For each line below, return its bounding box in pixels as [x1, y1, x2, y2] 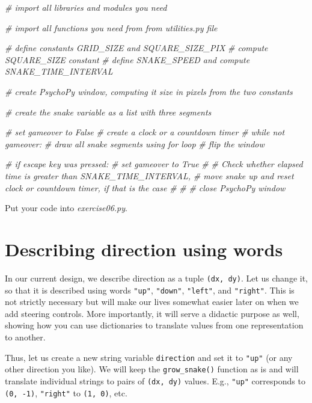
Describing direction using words [5, 236, 283, 261]
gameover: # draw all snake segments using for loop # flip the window [5, 137, 265, 150]
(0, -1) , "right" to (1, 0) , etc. [5, 386, 127, 399]
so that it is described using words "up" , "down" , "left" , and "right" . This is [5, 283, 295, 296]
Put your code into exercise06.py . [5, 202, 127, 214]
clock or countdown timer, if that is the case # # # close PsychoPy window [5, 181, 286, 194]
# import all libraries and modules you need [5, 1, 167, 13]
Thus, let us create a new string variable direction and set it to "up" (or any [5, 351, 293, 363]
